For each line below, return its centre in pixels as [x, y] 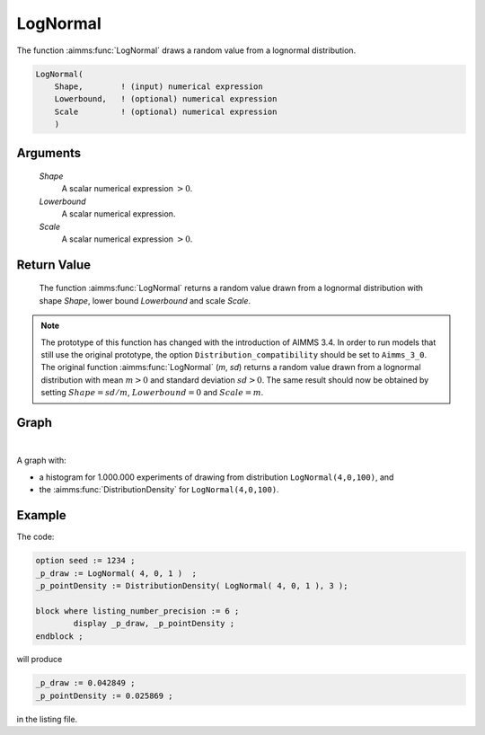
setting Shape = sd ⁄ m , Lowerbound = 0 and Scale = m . [152, 393]
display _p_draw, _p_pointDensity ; [154, 624]
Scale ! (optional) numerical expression [166, 111]
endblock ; [59, 636]
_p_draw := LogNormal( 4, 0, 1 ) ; [116, 573]
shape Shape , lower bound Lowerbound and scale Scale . [145, 300]
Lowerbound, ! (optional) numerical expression [166, 99]
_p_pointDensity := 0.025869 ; [105, 695]
